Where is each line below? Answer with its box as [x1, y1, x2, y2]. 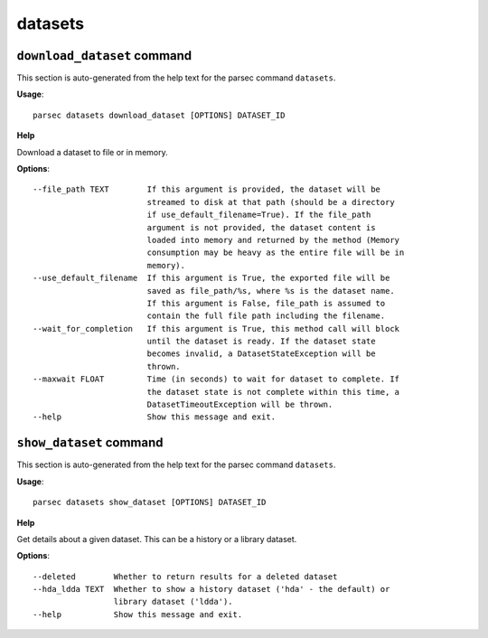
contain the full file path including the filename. [146, 311, 386, 321]
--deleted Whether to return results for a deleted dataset [33, 571, 338, 582]
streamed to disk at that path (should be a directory [146, 197, 395, 207]
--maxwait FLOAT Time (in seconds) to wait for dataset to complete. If [33, 374, 400, 384]
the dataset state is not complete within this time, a [146, 387, 400, 397]
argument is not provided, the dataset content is [146, 222, 376, 232]
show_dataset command [16, 435, 164, 451]
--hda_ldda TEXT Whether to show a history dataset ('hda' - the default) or [33, 584, 390, 595]
